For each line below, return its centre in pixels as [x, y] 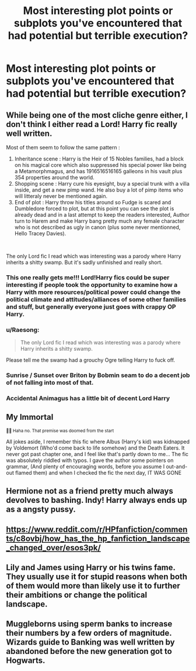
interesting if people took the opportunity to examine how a [92, 285]
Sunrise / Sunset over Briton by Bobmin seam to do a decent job [98, 375]
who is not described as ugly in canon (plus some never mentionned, [97, 227]
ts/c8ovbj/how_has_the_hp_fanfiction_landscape [98, 538]
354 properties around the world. [54, 177]
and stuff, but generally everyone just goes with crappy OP [91, 307]
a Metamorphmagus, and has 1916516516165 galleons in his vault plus [98, 171]
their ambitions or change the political [77, 595]
